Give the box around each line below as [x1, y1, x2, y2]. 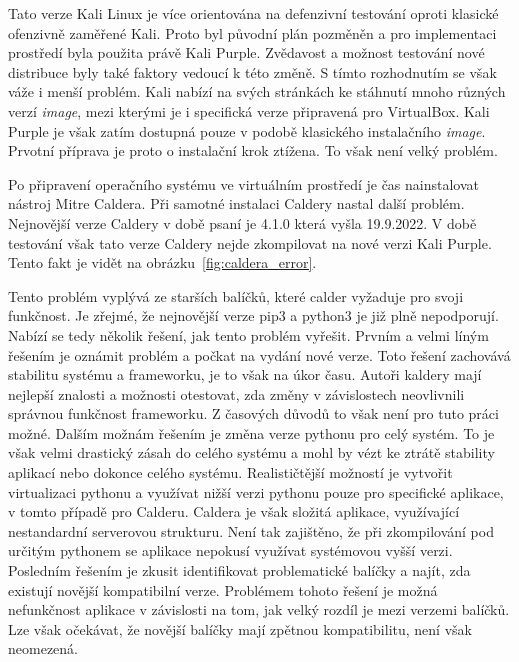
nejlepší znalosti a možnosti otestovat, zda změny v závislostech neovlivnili [8, 383, 465, 404]
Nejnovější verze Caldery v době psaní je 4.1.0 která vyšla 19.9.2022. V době [8, 212, 477, 233]
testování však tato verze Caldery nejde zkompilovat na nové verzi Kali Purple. [8, 232, 492, 253]
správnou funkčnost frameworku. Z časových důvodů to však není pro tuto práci [8, 403, 499, 424]
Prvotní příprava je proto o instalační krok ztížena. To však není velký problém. [8, 140, 498, 161]
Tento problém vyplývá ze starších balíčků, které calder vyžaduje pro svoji [8, 285, 464, 306]
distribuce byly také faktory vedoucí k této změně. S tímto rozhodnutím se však [8, 61, 497, 82]
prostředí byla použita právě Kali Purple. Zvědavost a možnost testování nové [8, 42, 485, 63]
